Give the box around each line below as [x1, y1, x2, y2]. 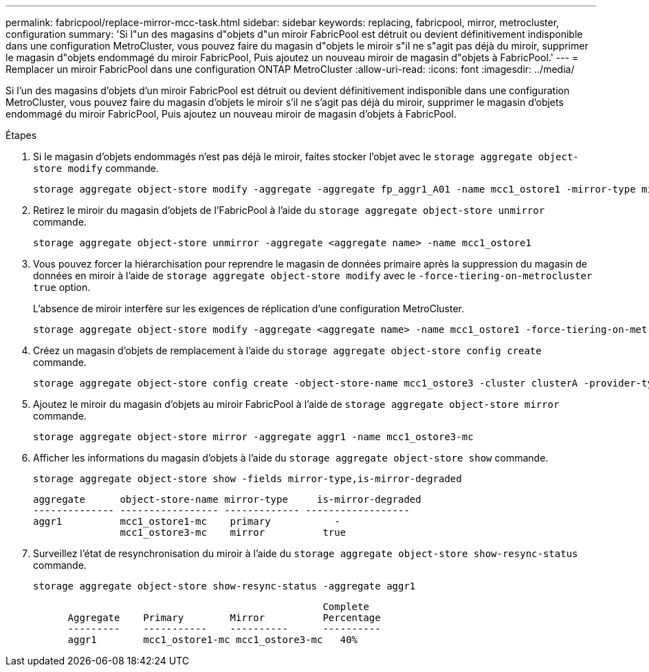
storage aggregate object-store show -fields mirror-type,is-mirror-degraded [33, 473, 462, 484]
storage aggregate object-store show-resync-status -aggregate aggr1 [33, 581, 416, 592]
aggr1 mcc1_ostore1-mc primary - [33, 516, 340, 527]
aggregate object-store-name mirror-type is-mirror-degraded [33, 494, 421, 505]
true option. [33, 281, 91, 293]
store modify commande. [33, 162, 159, 174]
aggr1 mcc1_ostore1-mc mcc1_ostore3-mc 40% [67, 634, 358, 645]
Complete [322, 601, 369, 612]
